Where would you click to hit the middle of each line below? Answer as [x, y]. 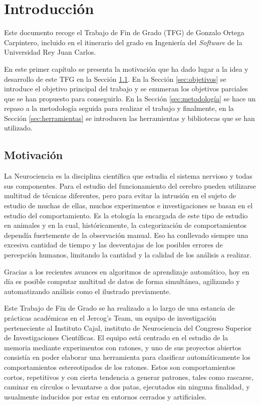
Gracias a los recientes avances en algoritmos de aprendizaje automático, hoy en [127, 271]
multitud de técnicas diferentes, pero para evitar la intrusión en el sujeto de [120, 195]
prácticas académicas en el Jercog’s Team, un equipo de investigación [110, 317]
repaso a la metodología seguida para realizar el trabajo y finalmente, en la [119, 108]
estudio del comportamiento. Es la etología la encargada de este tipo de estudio [126, 215]
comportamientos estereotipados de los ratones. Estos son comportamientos [120, 367]
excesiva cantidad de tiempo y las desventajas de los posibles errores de [113, 245]
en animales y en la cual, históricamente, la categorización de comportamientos [125, 225]
